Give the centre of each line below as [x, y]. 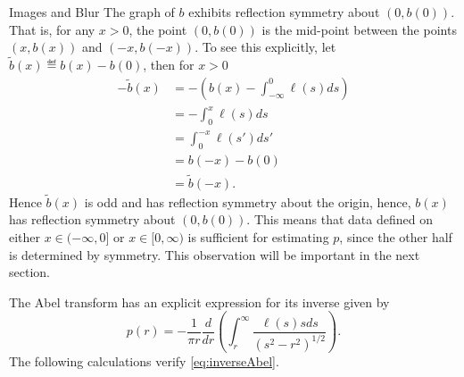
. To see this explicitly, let [265, 47]
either [25, 236]
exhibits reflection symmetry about [284, 12]
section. [29, 272]
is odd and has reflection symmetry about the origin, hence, [248, 201]
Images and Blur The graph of [92, 12]
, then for [169, 64]
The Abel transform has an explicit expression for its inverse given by [199, 302]
